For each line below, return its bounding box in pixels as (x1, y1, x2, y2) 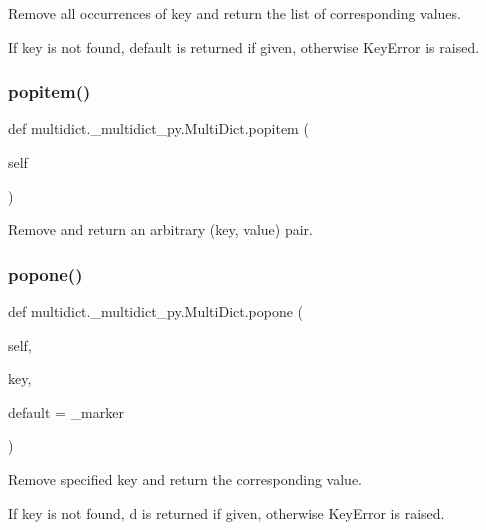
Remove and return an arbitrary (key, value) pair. (8, 219, 313, 240)
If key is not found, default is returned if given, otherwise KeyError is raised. (8, 36, 480, 57)
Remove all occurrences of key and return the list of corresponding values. (8, 3, 461, 23)
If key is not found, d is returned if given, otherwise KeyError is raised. (8, 502, 445, 523)
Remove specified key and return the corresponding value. (8, 468, 363, 489)
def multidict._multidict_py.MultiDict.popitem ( (8, 118, 309, 139)
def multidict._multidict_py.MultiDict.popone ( (8, 301, 304, 321)
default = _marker (8, 401, 124, 422)
